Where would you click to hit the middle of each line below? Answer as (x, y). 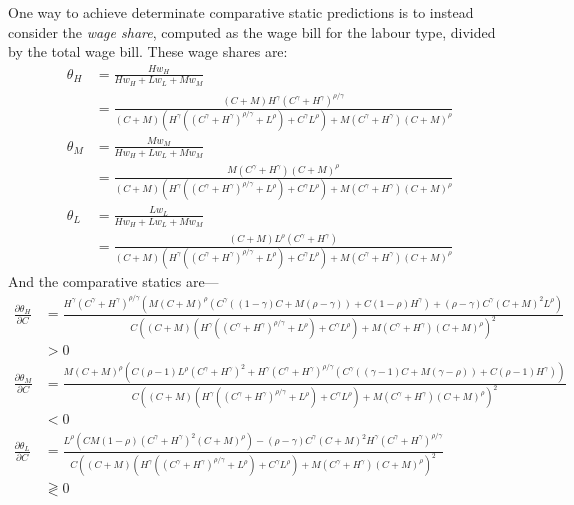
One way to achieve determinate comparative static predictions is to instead (241, 12)
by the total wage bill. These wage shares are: (148, 51)
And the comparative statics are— (113, 280)
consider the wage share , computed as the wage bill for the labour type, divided (252, 31)
